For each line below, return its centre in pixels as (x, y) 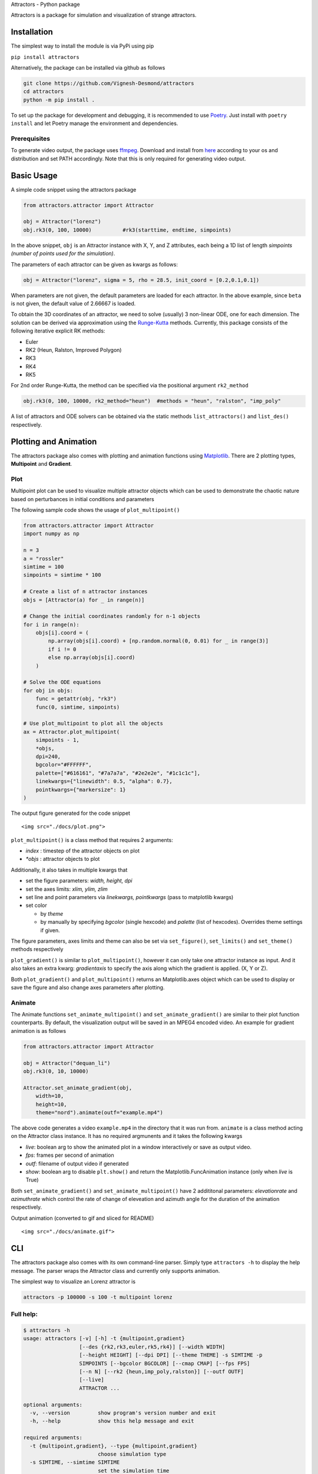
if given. (50, 930)
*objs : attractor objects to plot (63, 859)
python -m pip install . (59, 100)
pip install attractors (45, 57)
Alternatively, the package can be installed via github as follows (88, 68)
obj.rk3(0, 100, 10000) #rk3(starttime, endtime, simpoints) (127, 230)
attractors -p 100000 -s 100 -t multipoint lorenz (98, 1297)
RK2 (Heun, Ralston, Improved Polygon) (74, 350)
